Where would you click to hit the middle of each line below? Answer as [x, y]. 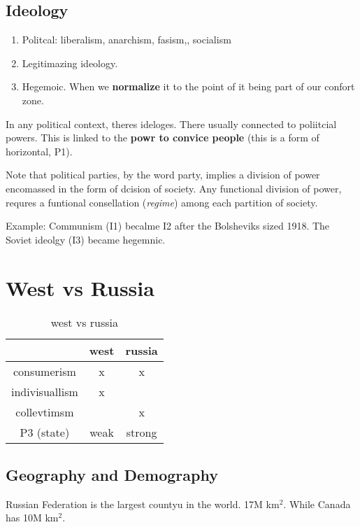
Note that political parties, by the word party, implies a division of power [163, 175]
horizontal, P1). [39, 151]
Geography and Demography [112, 474]
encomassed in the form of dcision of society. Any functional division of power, [174, 188]
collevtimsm [45, 412]
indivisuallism [45, 392]
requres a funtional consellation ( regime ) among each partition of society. [162, 202]
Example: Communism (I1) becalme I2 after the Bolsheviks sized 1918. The [168, 226]
